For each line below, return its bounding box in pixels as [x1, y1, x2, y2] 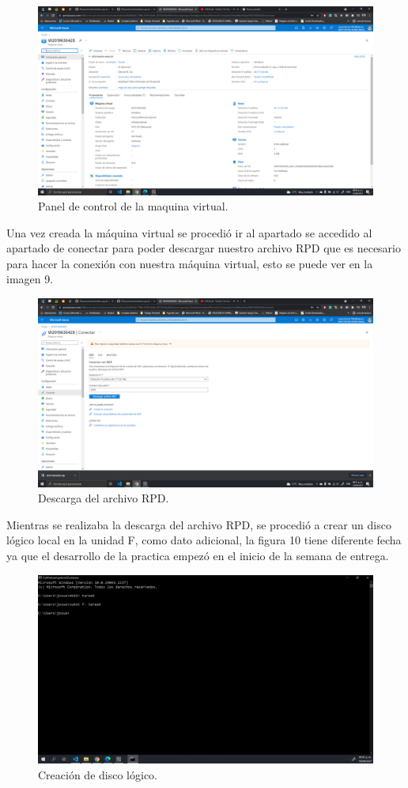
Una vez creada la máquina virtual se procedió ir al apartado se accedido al [6, 224, 372, 241]
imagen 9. [6, 271, 54, 287]
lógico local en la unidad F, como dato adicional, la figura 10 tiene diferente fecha [6, 532, 402, 548]
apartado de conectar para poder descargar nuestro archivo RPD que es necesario [6, 240, 401, 256]
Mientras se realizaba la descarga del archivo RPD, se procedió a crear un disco [6, 516, 391, 532]
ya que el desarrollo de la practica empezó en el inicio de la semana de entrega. [6, 547, 389, 563]
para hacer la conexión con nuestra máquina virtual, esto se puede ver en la [6, 255, 373, 271]
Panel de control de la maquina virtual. [38, 198, 229, 214]
